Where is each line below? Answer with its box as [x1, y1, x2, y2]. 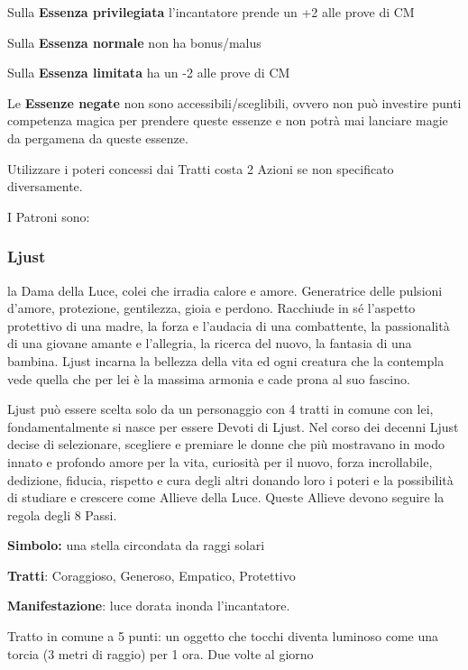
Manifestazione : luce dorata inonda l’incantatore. [7, 596, 290, 615]
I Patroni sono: [7, 207, 90, 225]
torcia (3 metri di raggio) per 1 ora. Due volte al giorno [7, 644, 314, 663]
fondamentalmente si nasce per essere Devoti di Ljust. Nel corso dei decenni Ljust [7, 417, 459, 436]
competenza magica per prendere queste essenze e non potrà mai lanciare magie [7, 111, 448, 130]
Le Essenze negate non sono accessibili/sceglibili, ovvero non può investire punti [7, 93, 462, 112]
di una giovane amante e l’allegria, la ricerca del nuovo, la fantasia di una [7, 334, 412, 353]
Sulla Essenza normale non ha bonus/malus [7, 32, 262, 51]
